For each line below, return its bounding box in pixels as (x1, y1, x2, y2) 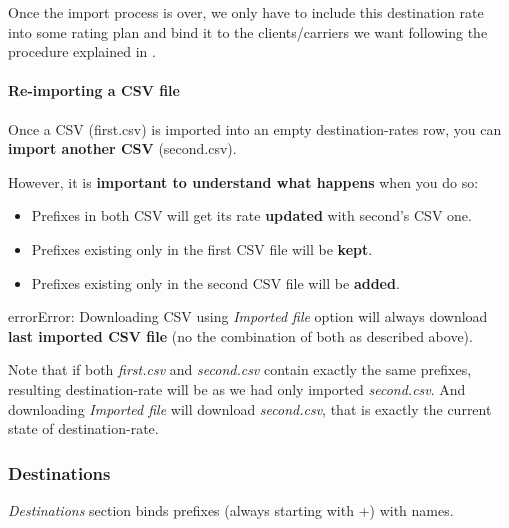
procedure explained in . (8, 41, 156, 62)
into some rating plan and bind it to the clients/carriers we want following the (8, 21, 488, 42)
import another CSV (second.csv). (8, 138, 237, 159)
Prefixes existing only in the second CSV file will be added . (31, 272, 400, 293)
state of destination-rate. (8, 418, 159, 439)
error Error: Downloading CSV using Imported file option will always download (8, 306, 488, 327)
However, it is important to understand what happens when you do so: (8, 171, 479, 192)
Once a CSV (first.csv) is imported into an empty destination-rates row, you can (8, 118, 502, 139)
